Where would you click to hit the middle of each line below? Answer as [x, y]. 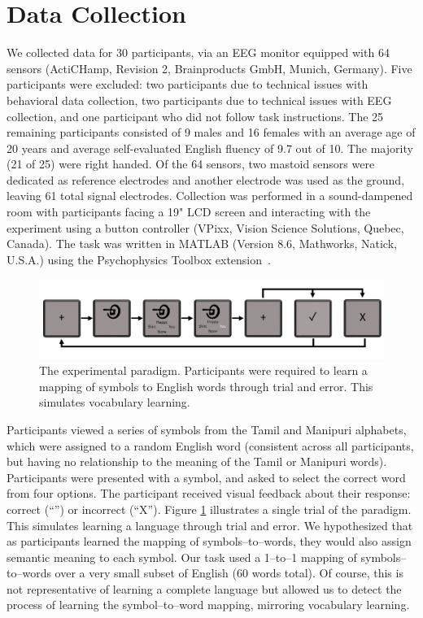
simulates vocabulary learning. [115, 402]
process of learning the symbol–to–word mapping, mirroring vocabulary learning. [208, 605]
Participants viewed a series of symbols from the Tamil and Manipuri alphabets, [207, 429]
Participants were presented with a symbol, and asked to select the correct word [206, 477]
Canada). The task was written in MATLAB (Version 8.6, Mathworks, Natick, [202, 244]
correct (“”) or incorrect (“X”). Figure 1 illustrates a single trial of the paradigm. [209, 509]
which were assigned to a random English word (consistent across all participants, [210, 445]
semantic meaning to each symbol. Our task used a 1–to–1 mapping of [182, 557]
